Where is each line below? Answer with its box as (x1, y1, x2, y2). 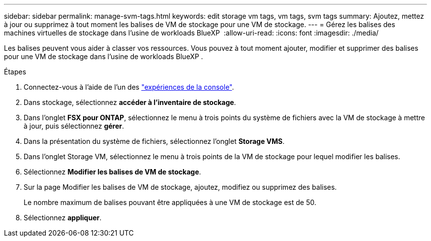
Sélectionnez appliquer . (24, 213, 102, 222)
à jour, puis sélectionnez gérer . (24, 122, 124, 130)
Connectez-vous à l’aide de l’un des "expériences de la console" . (24, 83, 234, 91)
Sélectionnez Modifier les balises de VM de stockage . (24, 168, 201, 176)
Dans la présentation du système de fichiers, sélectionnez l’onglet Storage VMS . (24, 137, 285, 145)
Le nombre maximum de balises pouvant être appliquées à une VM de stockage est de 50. (24, 198, 316, 207)
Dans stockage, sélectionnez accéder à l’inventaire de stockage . (24, 98, 236, 106)
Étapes (4, 68, 27, 76)
